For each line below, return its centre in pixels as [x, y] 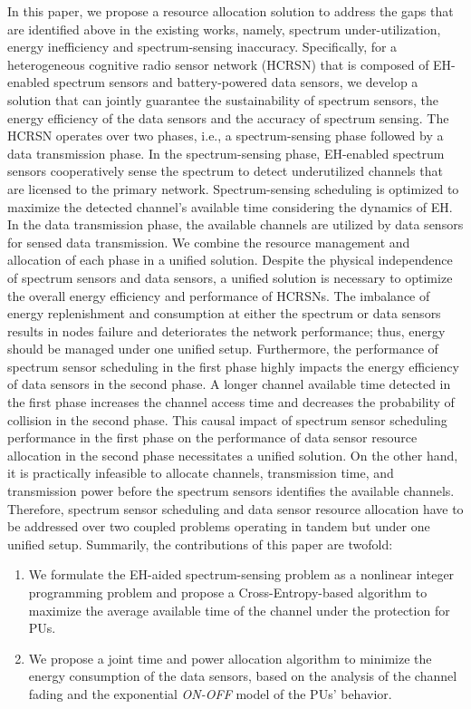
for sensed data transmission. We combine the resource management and [209, 242]
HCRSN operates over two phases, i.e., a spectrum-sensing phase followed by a [226, 136]
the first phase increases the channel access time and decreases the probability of [231, 402]
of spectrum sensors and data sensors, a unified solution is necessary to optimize [230, 277]
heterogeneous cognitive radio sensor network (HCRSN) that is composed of [218, 64]
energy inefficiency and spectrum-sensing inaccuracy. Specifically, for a [202, 47]
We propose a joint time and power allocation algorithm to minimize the [230, 658]
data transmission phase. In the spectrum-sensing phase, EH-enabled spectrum [226, 153]
